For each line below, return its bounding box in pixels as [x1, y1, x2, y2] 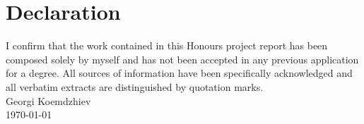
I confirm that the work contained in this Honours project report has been [6, 38, 328, 53]
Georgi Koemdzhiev [6, 93, 91, 108]
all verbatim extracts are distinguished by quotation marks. [6, 79, 264, 94]
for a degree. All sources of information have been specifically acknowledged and [6, 66, 353, 80]
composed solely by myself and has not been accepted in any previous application [6, 51, 359, 66]
